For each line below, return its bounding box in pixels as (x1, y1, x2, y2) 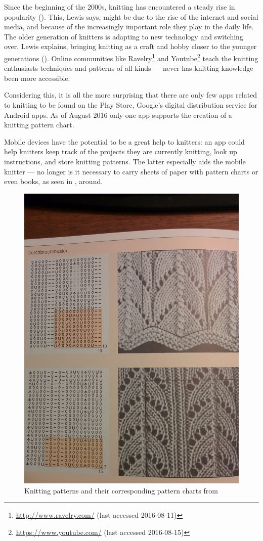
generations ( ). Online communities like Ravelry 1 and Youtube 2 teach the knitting (4, 51, 258, 63)
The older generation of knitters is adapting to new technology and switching (4, 31, 243, 41)
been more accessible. (4, 72, 70, 83)
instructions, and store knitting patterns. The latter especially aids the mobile (4, 156, 246, 166)
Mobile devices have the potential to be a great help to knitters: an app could (4, 136, 245, 147)
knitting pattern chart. (4, 119, 74, 130)
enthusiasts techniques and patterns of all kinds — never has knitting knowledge (4, 63, 253, 73)
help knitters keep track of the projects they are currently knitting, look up (4, 146, 237, 157)
